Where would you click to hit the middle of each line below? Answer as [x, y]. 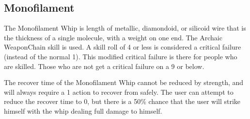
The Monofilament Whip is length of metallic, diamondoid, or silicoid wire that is [125, 28]
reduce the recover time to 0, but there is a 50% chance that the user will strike [122, 101]
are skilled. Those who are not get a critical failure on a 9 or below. [104, 66]
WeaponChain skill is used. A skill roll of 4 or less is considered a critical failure [123, 47]
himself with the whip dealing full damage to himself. [83, 110]
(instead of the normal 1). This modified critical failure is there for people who [121, 56]
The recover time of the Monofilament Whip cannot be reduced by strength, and [124, 82]
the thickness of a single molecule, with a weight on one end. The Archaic [113, 37]
